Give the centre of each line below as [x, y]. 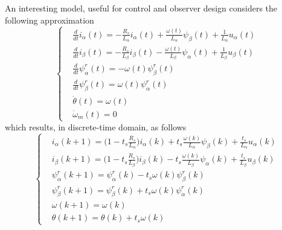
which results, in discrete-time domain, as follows [96, 126]
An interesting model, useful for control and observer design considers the [141, 8]
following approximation [50, 20]
